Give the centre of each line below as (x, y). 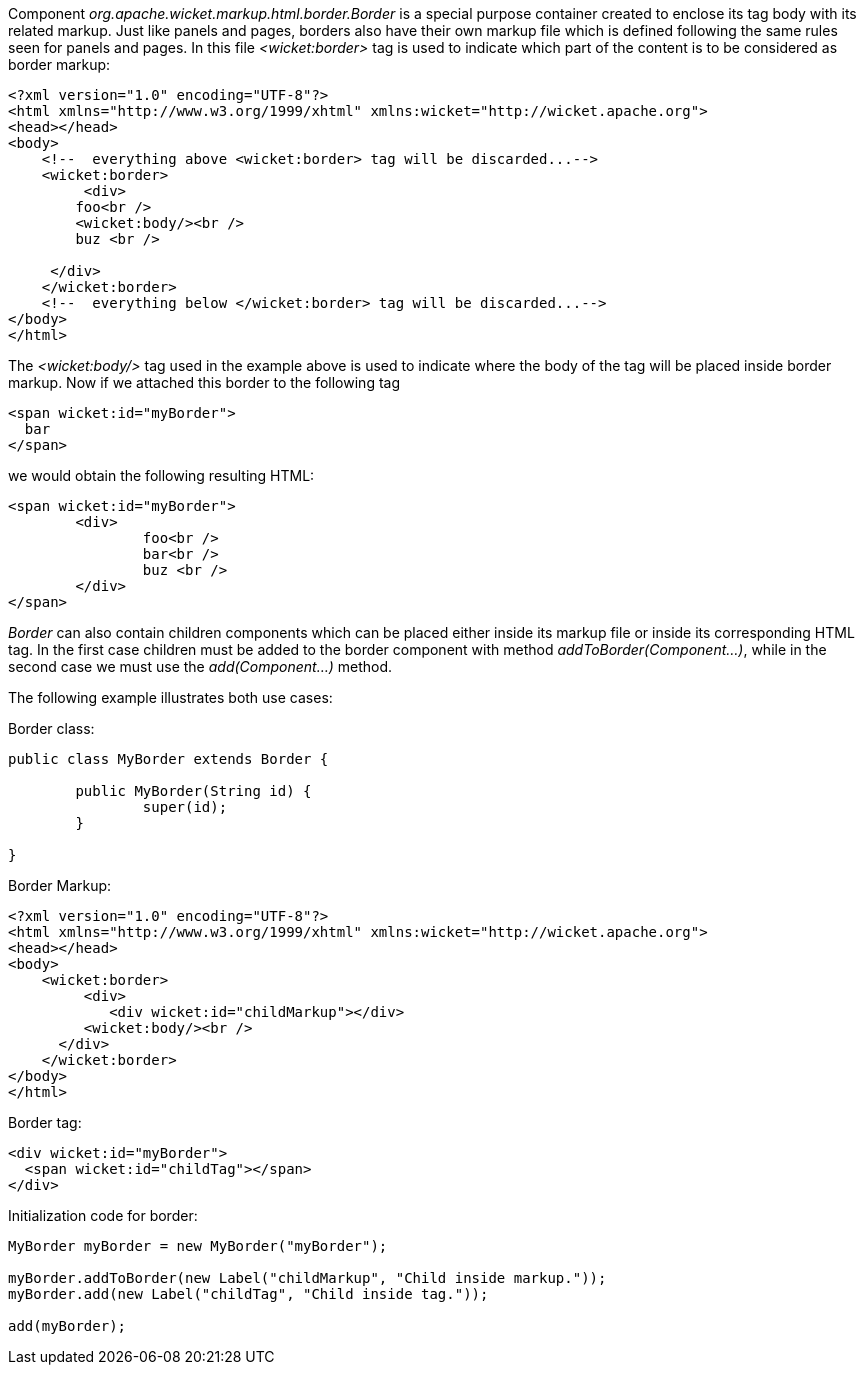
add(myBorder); (67, 1326)
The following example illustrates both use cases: (170, 697)
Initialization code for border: (103, 1215)
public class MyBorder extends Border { (168, 759)
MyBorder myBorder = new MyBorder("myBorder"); (198, 1246)
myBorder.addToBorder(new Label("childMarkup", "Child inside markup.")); (307, 1278)
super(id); (185, 807)
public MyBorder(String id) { (193, 791)
